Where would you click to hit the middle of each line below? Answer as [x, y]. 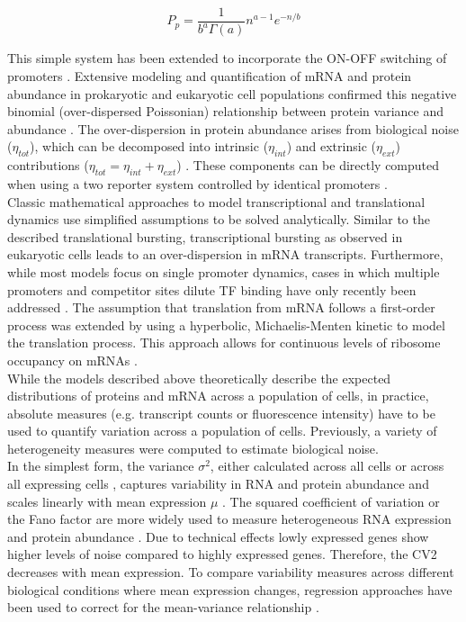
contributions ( [48, 165]
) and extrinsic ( [331, 146]
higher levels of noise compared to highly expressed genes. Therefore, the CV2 [222, 554]
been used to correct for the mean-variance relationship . [163, 607]
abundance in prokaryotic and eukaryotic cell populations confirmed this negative [232, 93]
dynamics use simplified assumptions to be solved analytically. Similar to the [219, 219]
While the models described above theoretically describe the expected [199, 378]
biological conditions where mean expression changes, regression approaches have [230, 589]
